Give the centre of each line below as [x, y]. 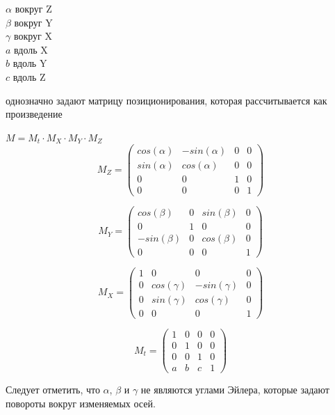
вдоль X [31, 49]
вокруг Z [33, 8]
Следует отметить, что [53, 390]
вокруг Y [33, 22]
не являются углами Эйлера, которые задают [235, 390]
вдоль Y [30, 63]
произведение [34, 114]
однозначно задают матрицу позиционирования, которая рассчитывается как [166, 100]
